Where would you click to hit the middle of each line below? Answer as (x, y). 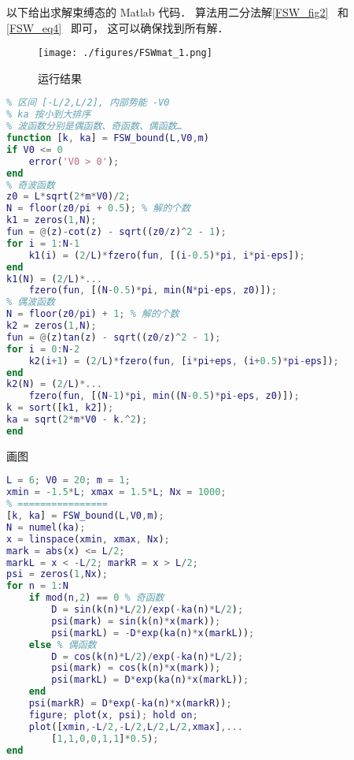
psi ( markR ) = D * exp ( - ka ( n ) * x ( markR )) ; (130, 704)
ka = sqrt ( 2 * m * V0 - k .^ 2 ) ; (77, 420)
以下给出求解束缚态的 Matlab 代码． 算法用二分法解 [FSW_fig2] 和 (178, 12)
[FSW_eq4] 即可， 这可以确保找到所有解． (118, 27)
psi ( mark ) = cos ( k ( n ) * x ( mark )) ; (136, 668)
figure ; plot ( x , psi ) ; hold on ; (113, 715)
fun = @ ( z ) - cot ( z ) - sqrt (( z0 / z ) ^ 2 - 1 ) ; (116, 232)
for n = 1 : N (37, 586)
